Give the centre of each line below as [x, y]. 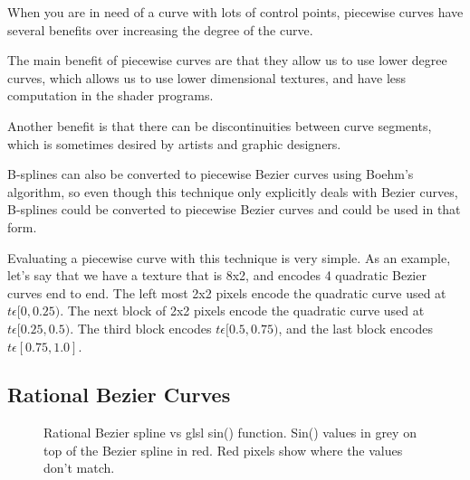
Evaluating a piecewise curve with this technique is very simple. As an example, [229, 257]
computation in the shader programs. [110, 95]
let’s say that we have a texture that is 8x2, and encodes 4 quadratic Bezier [217, 275]
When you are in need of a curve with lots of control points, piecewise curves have [235, 12]
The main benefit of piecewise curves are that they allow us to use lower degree [227, 60]
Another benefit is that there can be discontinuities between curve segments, [220, 125]
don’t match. [79, 468]
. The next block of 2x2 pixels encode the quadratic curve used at [242, 311]
